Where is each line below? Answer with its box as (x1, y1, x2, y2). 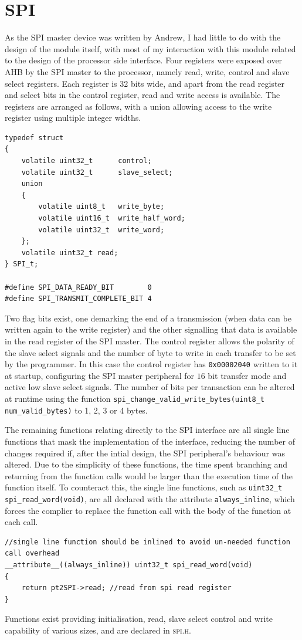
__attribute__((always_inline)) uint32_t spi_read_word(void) (5, 560, 253, 569)
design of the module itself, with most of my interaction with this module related (5, 42, 296, 55)
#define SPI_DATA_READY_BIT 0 (5, 283, 152, 292)
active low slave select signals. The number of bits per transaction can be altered (5, 381, 295, 393)
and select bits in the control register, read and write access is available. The (5, 89, 280, 101)
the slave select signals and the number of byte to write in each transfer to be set (5, 346, 296, 358)
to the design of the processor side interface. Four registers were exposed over (5, 54, 283, 66)
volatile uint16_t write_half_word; (38, 214, 185, 223)
